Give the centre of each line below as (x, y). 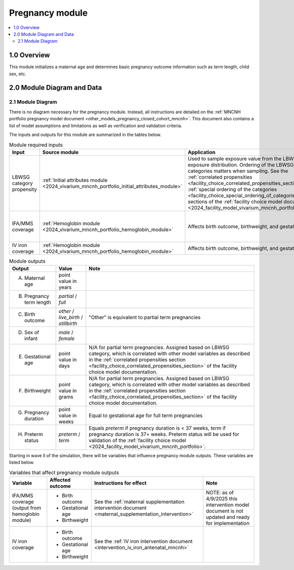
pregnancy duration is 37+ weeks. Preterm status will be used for (164, 434)
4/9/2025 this (222, 499)
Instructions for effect (121, 483)
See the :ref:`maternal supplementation (139, 502)
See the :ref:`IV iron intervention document (144, 542)
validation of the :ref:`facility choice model (137, 440)
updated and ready (228, 517)
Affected (60, 480)
